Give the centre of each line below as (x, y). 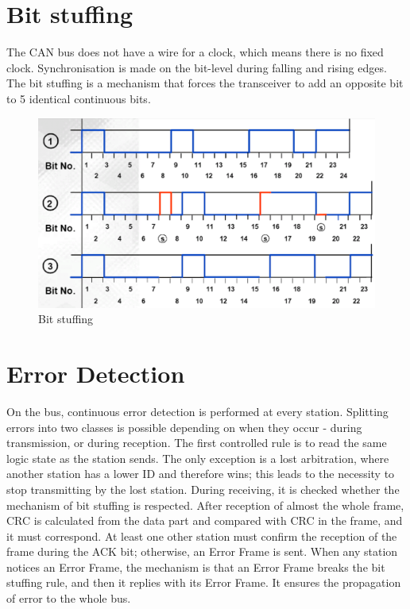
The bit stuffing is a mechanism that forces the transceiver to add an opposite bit (205, 83)
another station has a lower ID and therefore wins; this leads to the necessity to (201, 474)
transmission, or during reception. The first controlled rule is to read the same (197, 443)
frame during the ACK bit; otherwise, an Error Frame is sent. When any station (202, 551)
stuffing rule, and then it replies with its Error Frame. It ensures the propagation (204, 582)
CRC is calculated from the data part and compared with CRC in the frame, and (205, 520)
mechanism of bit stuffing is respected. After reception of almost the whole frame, (205, 505)
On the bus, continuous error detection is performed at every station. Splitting (197, 411)
